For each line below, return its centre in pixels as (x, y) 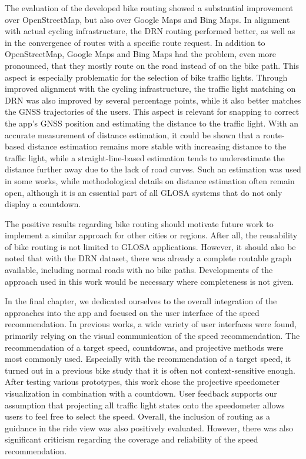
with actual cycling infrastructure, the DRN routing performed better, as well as (150, 31)
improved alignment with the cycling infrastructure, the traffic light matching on (150, 89)
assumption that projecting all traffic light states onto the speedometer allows (145, 405)
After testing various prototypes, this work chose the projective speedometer (142, 382)
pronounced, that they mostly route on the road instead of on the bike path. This (152, 65)
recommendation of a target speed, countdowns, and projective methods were (144, 347)
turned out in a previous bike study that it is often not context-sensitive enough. (150, 370)
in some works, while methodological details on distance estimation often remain (150, 180)
